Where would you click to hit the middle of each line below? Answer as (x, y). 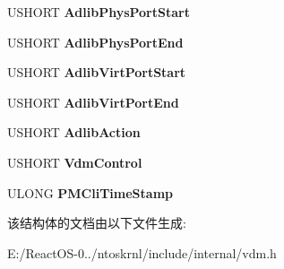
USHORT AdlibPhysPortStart (99, 12)
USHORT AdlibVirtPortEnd (93, 102)
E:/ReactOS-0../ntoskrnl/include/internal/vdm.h (142, 252)
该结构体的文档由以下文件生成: (97, 223)
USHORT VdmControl (75, 162)
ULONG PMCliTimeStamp (90, 192)
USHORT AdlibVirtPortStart (97, 72)
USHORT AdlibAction (74, 132)
